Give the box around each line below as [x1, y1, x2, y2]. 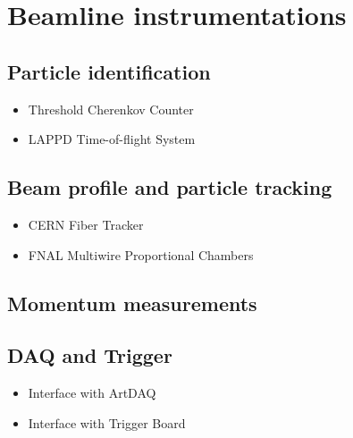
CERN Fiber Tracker [28, 215, 144, 233]
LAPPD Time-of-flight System [28, 130, 196, 148]
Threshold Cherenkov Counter [28, 99, 194, 118]
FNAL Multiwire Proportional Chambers [28, 245, 254, 264]
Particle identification [7, 57, 211, 85]
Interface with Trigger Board [28, 413, 186, 432]
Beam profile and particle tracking [7, 173, 332, 201]
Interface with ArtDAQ [28, 383, 156, 402]
